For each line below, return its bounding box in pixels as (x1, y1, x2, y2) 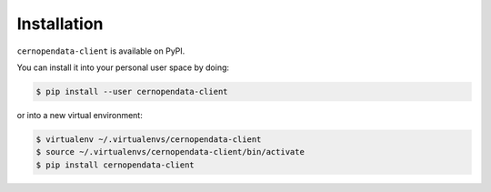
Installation (16, 14, 104, 34)
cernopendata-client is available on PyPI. (16, 45, 185, 56)
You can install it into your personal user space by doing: (16, 62, 230, 73)
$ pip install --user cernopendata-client (35, 86, 228, 96)
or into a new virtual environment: (16, 109, 143, 120)
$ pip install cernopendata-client (35, 159, 195, 170)
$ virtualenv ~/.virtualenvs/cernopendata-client (35, 134, 262, 145)
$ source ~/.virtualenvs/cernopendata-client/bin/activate (35, 147, 305, 157)
